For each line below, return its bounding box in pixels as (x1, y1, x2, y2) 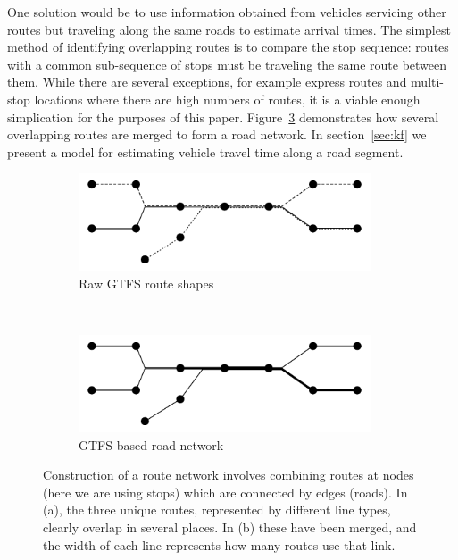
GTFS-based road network (79, 435, 224, 454)
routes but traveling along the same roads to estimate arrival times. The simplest (7, 20, 451, 38)
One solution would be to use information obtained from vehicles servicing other (7, 3, 446, 21)
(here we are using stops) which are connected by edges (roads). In (43, 482, 408, 501)
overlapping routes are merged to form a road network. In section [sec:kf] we (7, 125, 427, 144)
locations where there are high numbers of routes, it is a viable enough (34, 89, 421, 108)
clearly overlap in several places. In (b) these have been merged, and (43, 517, 417, 536)
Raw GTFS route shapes (79, 273, 214, 292)
